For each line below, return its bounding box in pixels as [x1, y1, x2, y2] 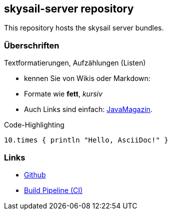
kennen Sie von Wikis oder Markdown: [24, 74, 150, 83]
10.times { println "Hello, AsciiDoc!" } [4, 136, 168, 144]
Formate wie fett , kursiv [24, 89, 102, 98]
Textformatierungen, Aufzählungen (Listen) [4, 58, 146, 67]
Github [24, 170, 46, 179]
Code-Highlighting [4, 120, 64, 129]
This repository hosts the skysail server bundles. [4, 23, 164, 32]
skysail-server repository [4, 2, 134, 15]
